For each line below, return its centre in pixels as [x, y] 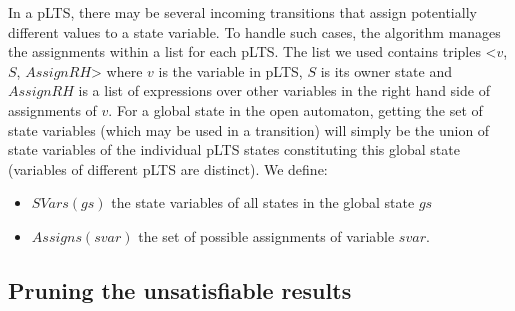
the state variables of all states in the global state [263, 202]
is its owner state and [386, 70]
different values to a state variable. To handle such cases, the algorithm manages [254, 31]
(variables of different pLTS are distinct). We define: [168, 168]
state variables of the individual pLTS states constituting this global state [234, 149]
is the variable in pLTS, [230, 70]
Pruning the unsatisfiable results [180, 289]
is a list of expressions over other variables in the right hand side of [284, 90]
